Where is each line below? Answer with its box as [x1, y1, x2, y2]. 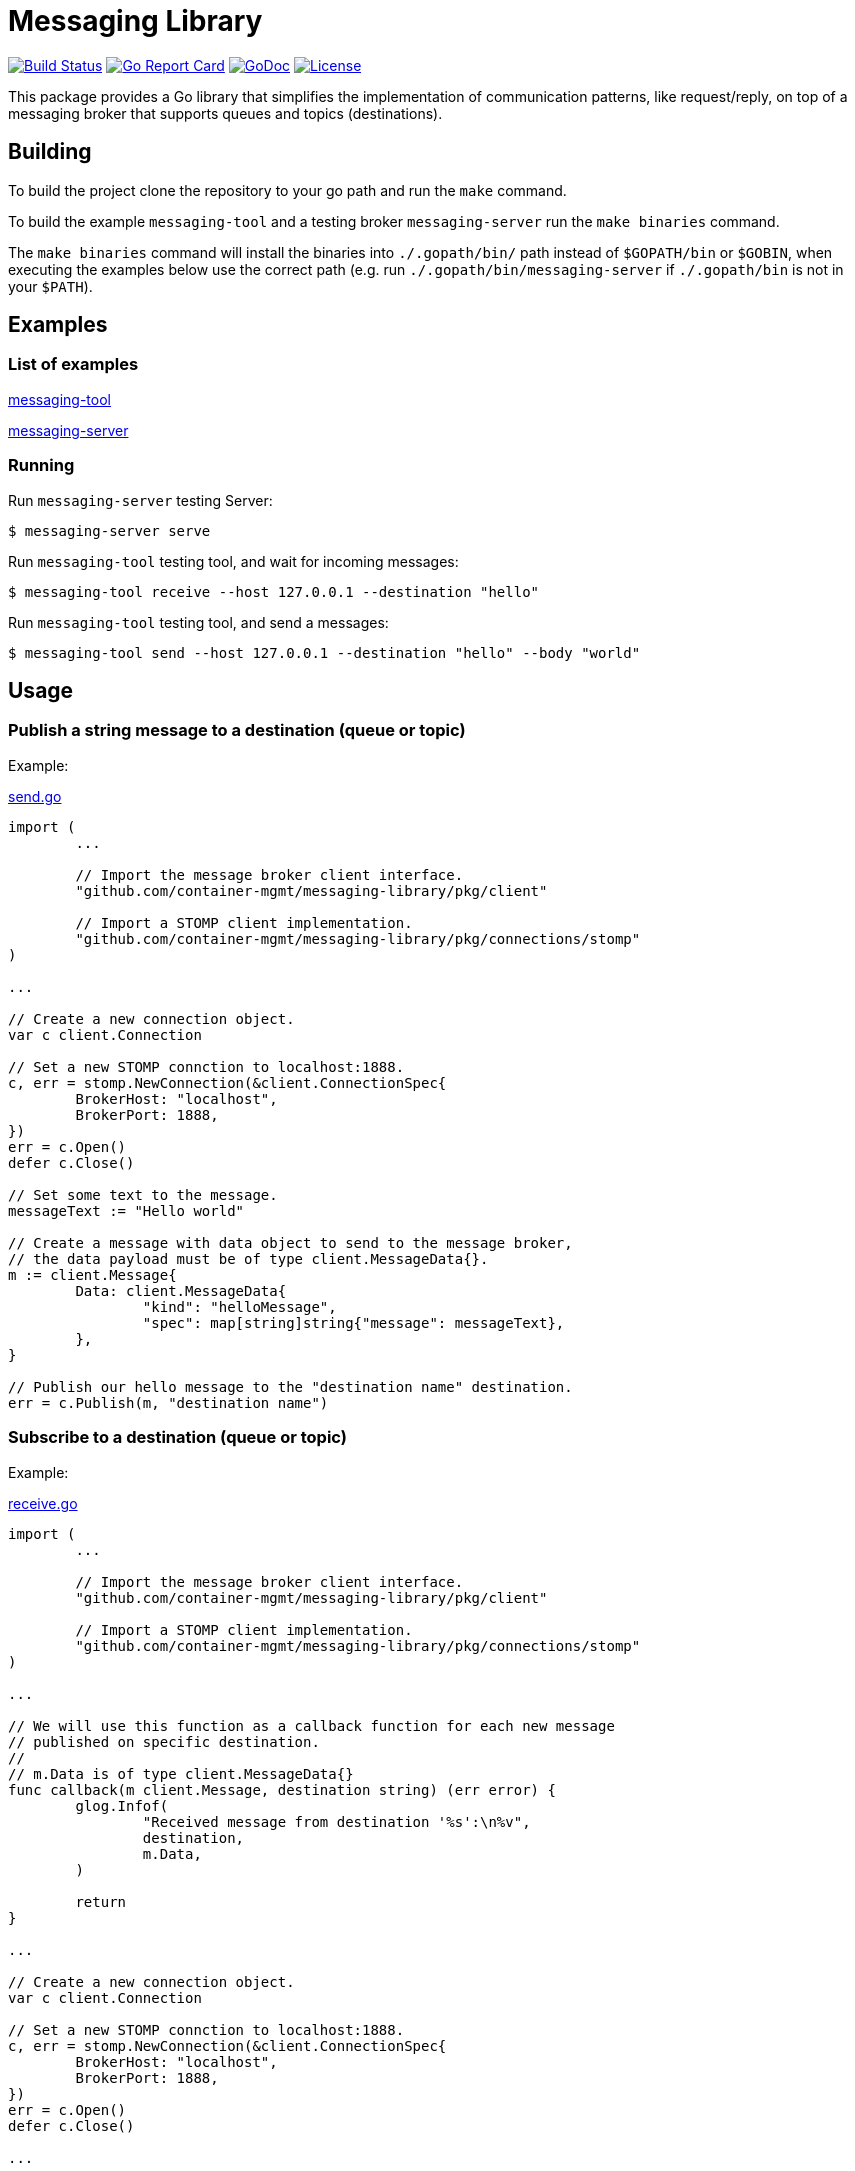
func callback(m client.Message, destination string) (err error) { [8, 1781, 556, 1798]
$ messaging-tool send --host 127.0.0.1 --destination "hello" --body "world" [8, 644, 641, 661]
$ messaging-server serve [8, 522, 211, 539]
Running [8, 455, 75, 476]
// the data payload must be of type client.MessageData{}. [8, 1250, 489, 1267]
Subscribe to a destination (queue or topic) [8, 1427, 347, 1448]
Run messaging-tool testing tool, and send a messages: [8, 613, 389, 631]
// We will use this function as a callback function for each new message [8, 1717, 615, 1734]
